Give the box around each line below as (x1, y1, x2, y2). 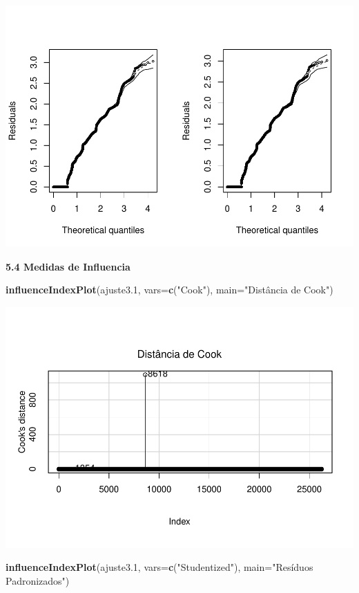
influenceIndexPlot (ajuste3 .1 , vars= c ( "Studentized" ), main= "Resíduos (6, 560, 313, 574)
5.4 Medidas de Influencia (6, 259, 130, 273)
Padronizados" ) (6, 573, 70, 587)
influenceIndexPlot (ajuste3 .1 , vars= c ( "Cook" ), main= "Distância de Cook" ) (6, 282, 333, 297)
